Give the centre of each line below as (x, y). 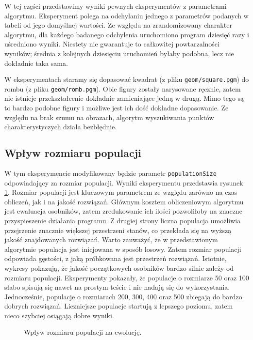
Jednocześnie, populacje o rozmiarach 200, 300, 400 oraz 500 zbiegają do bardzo (123, 296)
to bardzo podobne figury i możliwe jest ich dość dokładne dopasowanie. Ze (117, 108)
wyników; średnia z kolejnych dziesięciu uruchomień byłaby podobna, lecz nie (119, 53)
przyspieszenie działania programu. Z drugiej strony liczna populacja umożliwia (123, 221)
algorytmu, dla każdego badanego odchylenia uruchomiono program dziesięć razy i (127, 34)
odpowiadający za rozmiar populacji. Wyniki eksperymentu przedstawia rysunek (124, 182)
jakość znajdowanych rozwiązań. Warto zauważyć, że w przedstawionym (111, 240)
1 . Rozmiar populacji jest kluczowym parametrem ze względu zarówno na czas (121, 192)
